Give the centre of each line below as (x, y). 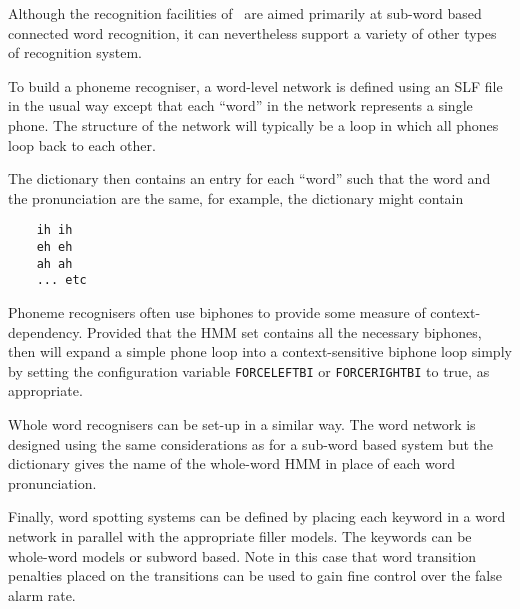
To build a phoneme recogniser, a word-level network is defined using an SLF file (255, 85)
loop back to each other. (82, 144)
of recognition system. (75, 52)
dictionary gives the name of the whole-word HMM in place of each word (232, 463)
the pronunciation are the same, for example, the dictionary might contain (236, 197)
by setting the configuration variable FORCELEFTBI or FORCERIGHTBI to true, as (249, 370)
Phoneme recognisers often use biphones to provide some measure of (217, 311)
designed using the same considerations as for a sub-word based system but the (251, 443)
